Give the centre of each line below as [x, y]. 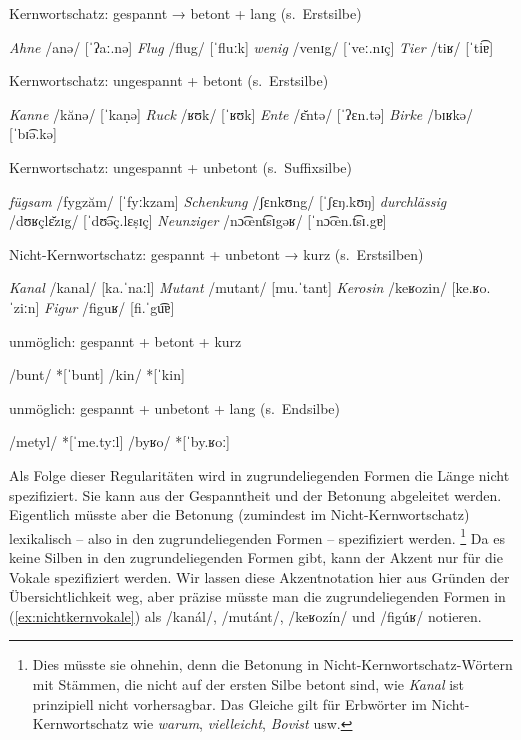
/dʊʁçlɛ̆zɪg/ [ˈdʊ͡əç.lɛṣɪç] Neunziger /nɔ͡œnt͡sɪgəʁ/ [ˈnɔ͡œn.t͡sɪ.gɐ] [198, 220]
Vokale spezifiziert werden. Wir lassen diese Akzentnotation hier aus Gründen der [259, 576]
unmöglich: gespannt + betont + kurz [125, 340]
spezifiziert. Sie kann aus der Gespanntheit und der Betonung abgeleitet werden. [255, 494]
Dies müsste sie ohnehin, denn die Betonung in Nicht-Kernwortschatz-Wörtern [272, 664]
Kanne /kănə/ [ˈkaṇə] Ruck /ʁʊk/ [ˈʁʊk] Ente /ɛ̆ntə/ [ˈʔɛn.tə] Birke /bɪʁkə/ [241, 113]
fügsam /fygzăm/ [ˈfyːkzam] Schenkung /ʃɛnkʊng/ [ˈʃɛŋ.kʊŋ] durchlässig [228, 200]
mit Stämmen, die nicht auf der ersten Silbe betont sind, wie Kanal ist [248, 683]
